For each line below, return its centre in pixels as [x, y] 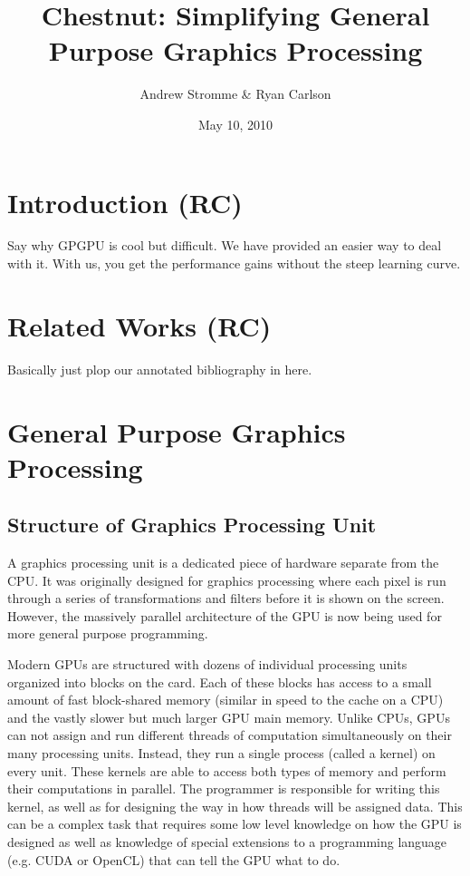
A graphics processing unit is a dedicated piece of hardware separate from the [223, 563]
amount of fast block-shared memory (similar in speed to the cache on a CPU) [225, 700]
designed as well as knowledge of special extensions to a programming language [227, 842]
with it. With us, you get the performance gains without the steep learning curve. [234, 263]
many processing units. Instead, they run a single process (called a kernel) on [221, 753]
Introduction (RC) [125, 202]
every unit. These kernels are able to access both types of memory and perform [227, 770]
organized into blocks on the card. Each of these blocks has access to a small [220, 681]
